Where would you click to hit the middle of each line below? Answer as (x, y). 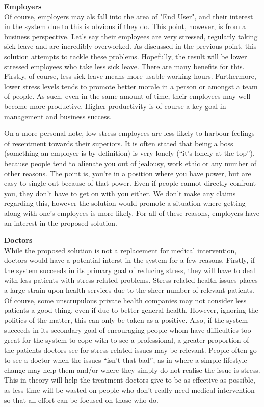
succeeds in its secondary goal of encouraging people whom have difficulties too (128, 330)
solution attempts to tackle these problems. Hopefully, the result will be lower (126, 56)
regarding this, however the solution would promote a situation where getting (125, 203)
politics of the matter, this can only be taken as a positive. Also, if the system (126, 320)
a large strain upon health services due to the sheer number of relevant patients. (129, 290)
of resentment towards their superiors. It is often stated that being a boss (119, 143)
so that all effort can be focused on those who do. (81, 400)
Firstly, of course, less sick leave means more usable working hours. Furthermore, (130, 76)
